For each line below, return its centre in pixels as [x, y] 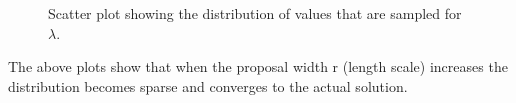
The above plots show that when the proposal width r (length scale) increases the [258, 66]
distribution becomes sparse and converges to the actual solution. [208, 85]
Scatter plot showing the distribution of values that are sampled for [255, 13]
